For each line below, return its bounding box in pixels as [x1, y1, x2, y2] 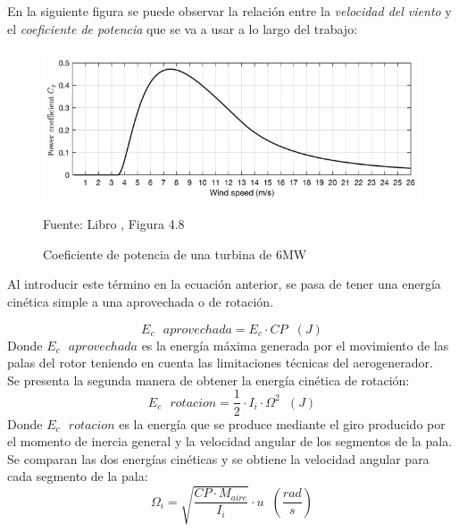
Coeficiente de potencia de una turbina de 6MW [43, 244, 307, 263]
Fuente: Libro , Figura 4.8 [43, 215, 185, 233]
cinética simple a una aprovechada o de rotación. [7, 292, 274, 311]
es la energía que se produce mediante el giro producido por [119, 414, 446, 433]
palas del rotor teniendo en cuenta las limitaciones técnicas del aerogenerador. [7, 353, 433, 372]
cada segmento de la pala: [7, 467, 148, 486]
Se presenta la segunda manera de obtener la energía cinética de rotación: [7, 370, 410, 389]
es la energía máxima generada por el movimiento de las [141, 335, 449, 354]
